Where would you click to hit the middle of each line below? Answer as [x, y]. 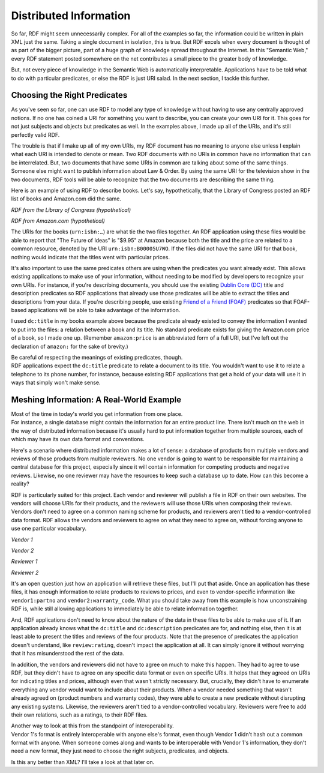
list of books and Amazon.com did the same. [66, 199]
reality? [20, 484]
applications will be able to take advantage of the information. [104, 310]
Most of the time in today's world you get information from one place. [97, 414]
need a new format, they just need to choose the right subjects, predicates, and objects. [120, 751]
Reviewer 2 [25, 573]
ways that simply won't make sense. [56, 383]
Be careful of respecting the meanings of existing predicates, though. [97, 357]
